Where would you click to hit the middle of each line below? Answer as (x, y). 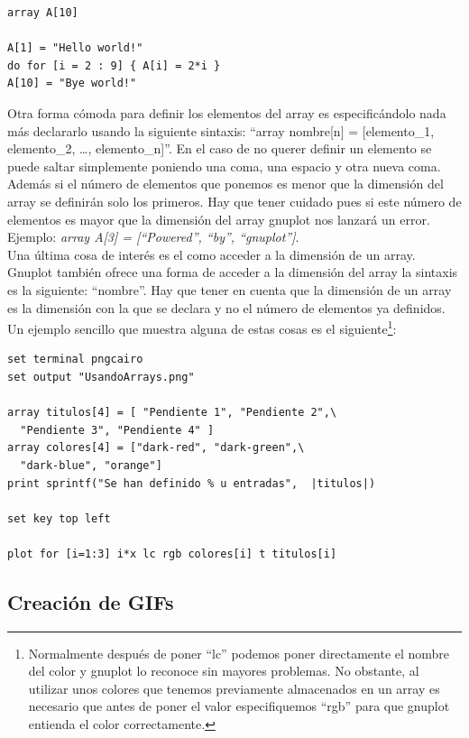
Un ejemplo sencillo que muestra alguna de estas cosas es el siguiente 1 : (202, 327)
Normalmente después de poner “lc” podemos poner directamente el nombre (239, 653)
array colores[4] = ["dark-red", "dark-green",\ (156, 448)
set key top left (59, 518)
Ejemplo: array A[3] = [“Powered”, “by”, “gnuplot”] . (153, 237)
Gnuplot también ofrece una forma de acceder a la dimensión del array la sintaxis (233, 272)
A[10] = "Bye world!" (72, 83)
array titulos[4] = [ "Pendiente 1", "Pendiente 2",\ (172, 413)
